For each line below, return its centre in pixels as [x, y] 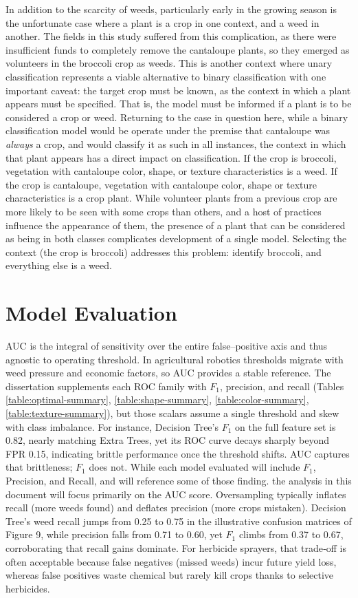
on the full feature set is [286, 426]
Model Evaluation [91, 313]
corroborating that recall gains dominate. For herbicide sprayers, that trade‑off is [176, 547]
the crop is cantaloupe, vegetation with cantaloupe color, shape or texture [161, 184]
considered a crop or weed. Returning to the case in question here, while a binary [177, 117]
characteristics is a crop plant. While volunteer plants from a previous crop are [171, 198]
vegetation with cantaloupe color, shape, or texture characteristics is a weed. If [171, 171]
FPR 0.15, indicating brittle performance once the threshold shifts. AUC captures [178, 453]
